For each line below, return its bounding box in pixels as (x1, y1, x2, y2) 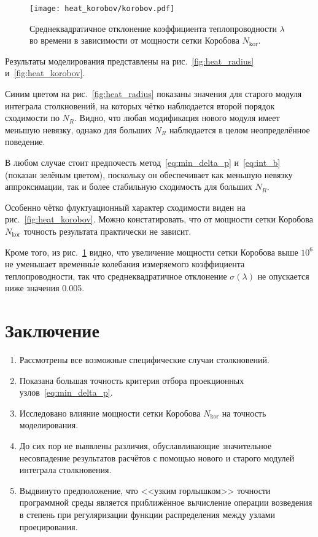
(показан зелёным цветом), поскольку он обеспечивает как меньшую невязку (5, 168, 293, 181)
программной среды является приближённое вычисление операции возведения (19, 496, 312, 509)
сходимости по (5, 111, 60, 124)
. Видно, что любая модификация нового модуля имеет (74, 111, 280, 124)
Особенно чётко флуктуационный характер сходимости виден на (5, 200, 246, 213)
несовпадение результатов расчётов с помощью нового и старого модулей (19, 451, 295, 464)
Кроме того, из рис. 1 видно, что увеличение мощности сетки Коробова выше (5, 245, 298, 258)
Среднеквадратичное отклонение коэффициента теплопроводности (29, 22, 277, 34)
